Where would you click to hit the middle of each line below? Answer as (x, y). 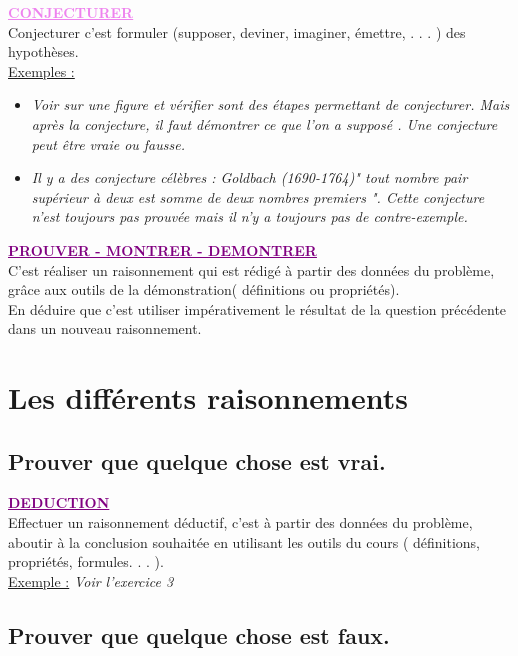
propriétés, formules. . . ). (86, 561)
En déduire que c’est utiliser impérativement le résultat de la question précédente (257, 308)
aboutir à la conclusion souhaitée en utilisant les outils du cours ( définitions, (244, 541)
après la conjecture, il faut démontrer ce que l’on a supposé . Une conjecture (264, 123)
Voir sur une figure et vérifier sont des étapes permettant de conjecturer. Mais (270, 104)
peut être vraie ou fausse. (108, 143)
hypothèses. (43, 51)
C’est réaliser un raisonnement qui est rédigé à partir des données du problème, (251, 269)
